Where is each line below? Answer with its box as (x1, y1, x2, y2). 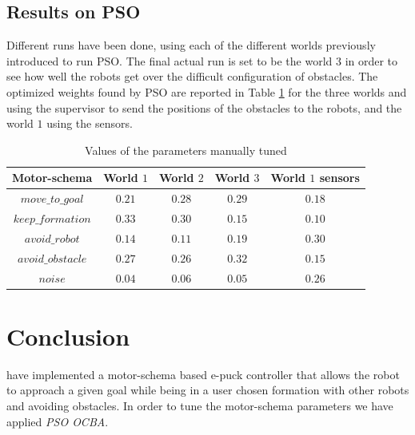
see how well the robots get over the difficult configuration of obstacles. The (6, 68, 378, 85)
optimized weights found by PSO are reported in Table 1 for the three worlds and (6, 83, 407, 100)
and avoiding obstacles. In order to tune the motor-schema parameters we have (6, 397, 393, 413)
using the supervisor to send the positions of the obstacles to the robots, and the (6, 99, 402, 116)
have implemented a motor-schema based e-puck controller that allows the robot (6, 366, 400, 382)
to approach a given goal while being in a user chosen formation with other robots (6, 382, 409, 398)
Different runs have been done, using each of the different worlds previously (6, 37, 376, 53)
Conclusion (6, 319, 130, 352)
